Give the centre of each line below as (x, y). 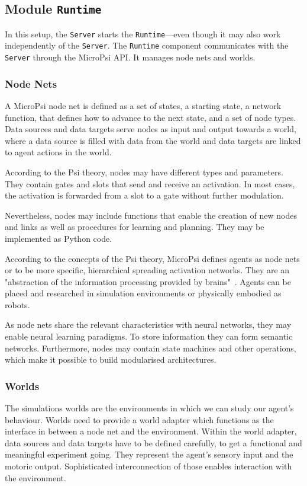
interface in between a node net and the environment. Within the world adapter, (151, 431)
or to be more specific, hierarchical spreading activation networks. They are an (147, 270)
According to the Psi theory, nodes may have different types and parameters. (144, 172)
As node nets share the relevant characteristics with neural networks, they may (148, 324)
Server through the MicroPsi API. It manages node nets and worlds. (130, 57)
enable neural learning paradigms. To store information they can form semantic (149, 336)
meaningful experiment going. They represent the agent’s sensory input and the (149, 454)
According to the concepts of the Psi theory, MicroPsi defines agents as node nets (152, 258)
